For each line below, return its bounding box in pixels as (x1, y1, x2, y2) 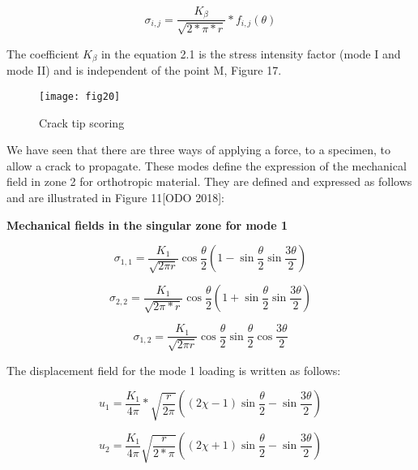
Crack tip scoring (39, 114, 125, 131)
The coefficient (6, 45, 79, 62)
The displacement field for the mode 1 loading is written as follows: (6, 361, 341, 378)
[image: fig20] (39, 90, 121, 102)
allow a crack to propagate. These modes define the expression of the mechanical (6, 157, 407, 174)
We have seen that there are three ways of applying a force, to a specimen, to (6, 141, 390, 158)
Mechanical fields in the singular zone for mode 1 (6, 216, 288, 233)
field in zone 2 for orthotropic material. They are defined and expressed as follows (6, 173, 412, 190)
